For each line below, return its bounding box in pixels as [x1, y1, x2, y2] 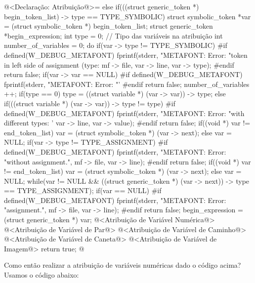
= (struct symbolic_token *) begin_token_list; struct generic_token [4, 21, 213, 31]
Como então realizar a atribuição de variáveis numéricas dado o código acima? [4, 260, 241, 270]
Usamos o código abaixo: [4, 270, 79, 280]
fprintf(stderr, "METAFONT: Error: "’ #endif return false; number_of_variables [4, 79, 250, 89]
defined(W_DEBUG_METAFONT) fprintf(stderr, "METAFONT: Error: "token [4, 49, 248, 60]
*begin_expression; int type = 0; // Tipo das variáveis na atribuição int [4, 30, 223, 40]
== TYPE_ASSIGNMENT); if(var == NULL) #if [4, 185, 162, 196]
